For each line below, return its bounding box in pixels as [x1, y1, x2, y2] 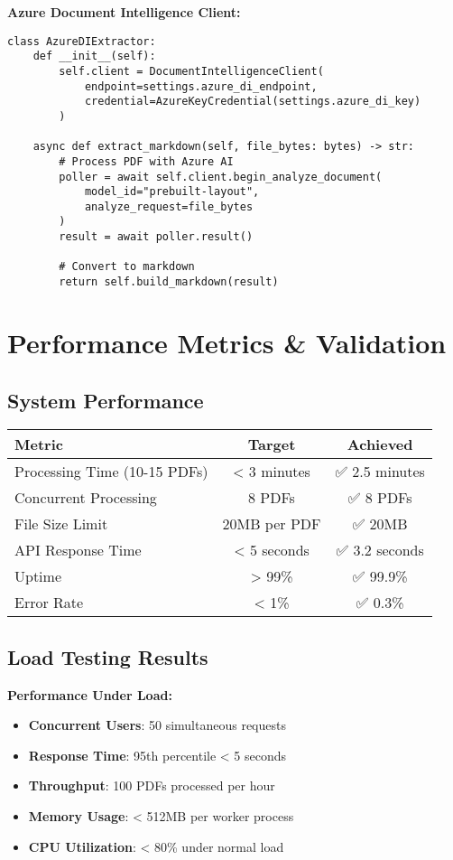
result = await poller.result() [59, 230, 254, 244]
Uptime [14, 566, 62, 587]
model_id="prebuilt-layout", [84, 185, 260, 199]
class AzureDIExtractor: [7, 34, 156, 48]
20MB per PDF [222, 513, 321, 535]
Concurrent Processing [14, 487, 157, 509]
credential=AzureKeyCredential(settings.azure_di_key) [84, 95, 421, 108]
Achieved [347, 434, 413, 455]
